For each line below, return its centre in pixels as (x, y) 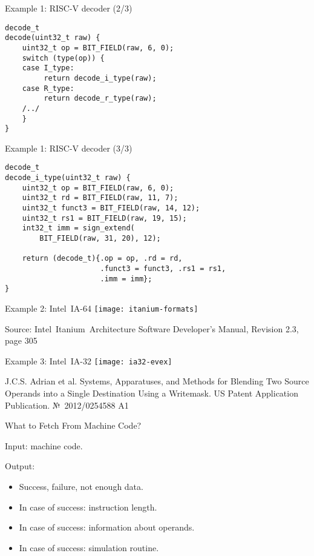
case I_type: (48, 68)
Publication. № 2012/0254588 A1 (67, 405)
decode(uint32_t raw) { (53, 38)
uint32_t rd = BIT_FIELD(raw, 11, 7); (100, 198)
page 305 (21, 340)
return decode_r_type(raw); (100, 99)
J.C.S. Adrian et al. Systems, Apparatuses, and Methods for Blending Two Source (157, 381)
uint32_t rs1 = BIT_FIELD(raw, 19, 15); (104, 218)
